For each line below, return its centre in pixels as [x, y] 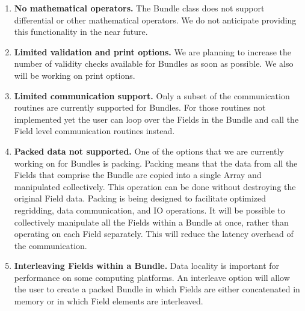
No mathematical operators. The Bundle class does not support [139, 8]
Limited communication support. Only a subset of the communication [152, 95]
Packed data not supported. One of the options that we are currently [149, 151]
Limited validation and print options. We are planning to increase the [153, 51]
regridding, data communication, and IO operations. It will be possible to [149, 210]
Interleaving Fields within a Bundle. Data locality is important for [147, 266]
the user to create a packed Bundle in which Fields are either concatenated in [157, 289]
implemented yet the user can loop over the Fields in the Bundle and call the [156, 119]
